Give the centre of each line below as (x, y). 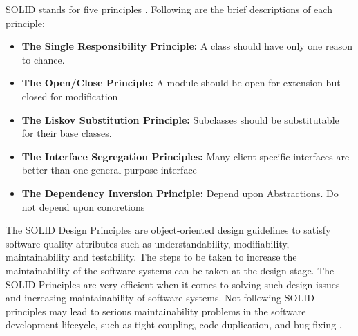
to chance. (43, 59)
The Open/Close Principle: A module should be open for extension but (181, 83)
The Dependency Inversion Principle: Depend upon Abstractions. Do (180, 193)
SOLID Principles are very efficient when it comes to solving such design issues (173, 284)
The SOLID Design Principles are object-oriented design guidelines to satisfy (168, 230)
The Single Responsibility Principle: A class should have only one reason (187, 46)
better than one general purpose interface (109, 170)
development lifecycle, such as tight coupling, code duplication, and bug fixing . (174, 325)
